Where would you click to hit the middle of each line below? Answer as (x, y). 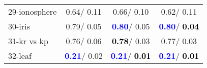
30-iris (19, 26)
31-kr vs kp (28, 41)
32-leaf (20, 56)
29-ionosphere (33, 11)
